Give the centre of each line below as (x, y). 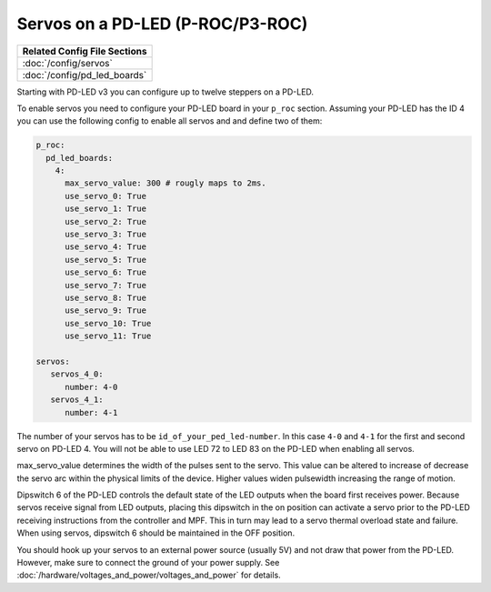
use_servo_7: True (106, 285)
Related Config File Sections (85, 51)
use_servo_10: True (108, 323)
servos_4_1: (77, 400)
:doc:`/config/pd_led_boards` (85, 75)
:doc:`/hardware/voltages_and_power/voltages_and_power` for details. (149, 575)
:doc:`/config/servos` (67, 63)
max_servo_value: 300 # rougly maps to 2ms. (166, 183)
